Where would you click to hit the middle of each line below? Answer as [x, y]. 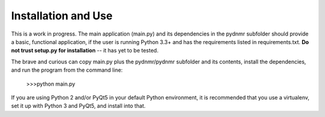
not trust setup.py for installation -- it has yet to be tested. [85, 51]
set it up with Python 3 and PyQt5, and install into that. [78, 106]
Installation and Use [62, 16]
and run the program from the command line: [67, 70]
